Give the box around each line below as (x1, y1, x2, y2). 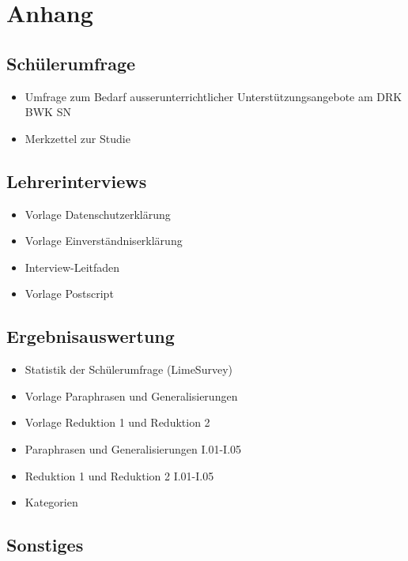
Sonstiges (6, 533, 84, 557)
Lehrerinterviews (6, 168, 147, 193)
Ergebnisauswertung (6, 324, 175, 348)
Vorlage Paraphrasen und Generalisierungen (25, 387, 238, 404)
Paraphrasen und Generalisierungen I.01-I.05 (25, 440, 242, 457)
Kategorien (25, 494, 78, 510)
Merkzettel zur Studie (25, 130, 130, 146)
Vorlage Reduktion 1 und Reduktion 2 (25, 414, 210, 431)
